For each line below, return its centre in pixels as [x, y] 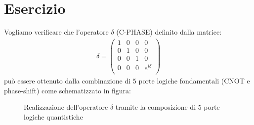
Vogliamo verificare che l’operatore [56, 32]
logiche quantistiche [53, 116]
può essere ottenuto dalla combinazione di [67, 81]
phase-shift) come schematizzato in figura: [67, 90]
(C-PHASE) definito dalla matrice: [169, 32]
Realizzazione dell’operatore [66, 107]
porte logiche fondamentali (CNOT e [194, 81]
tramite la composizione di [156, 107]
